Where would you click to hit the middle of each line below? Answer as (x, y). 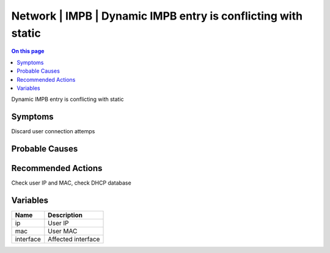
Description (65, 215)
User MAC (63, 231)
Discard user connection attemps (53, 131)
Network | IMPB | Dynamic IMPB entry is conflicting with (157, 16)
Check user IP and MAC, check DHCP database (71, 183)
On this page (28, 51)
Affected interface (74, 240)
